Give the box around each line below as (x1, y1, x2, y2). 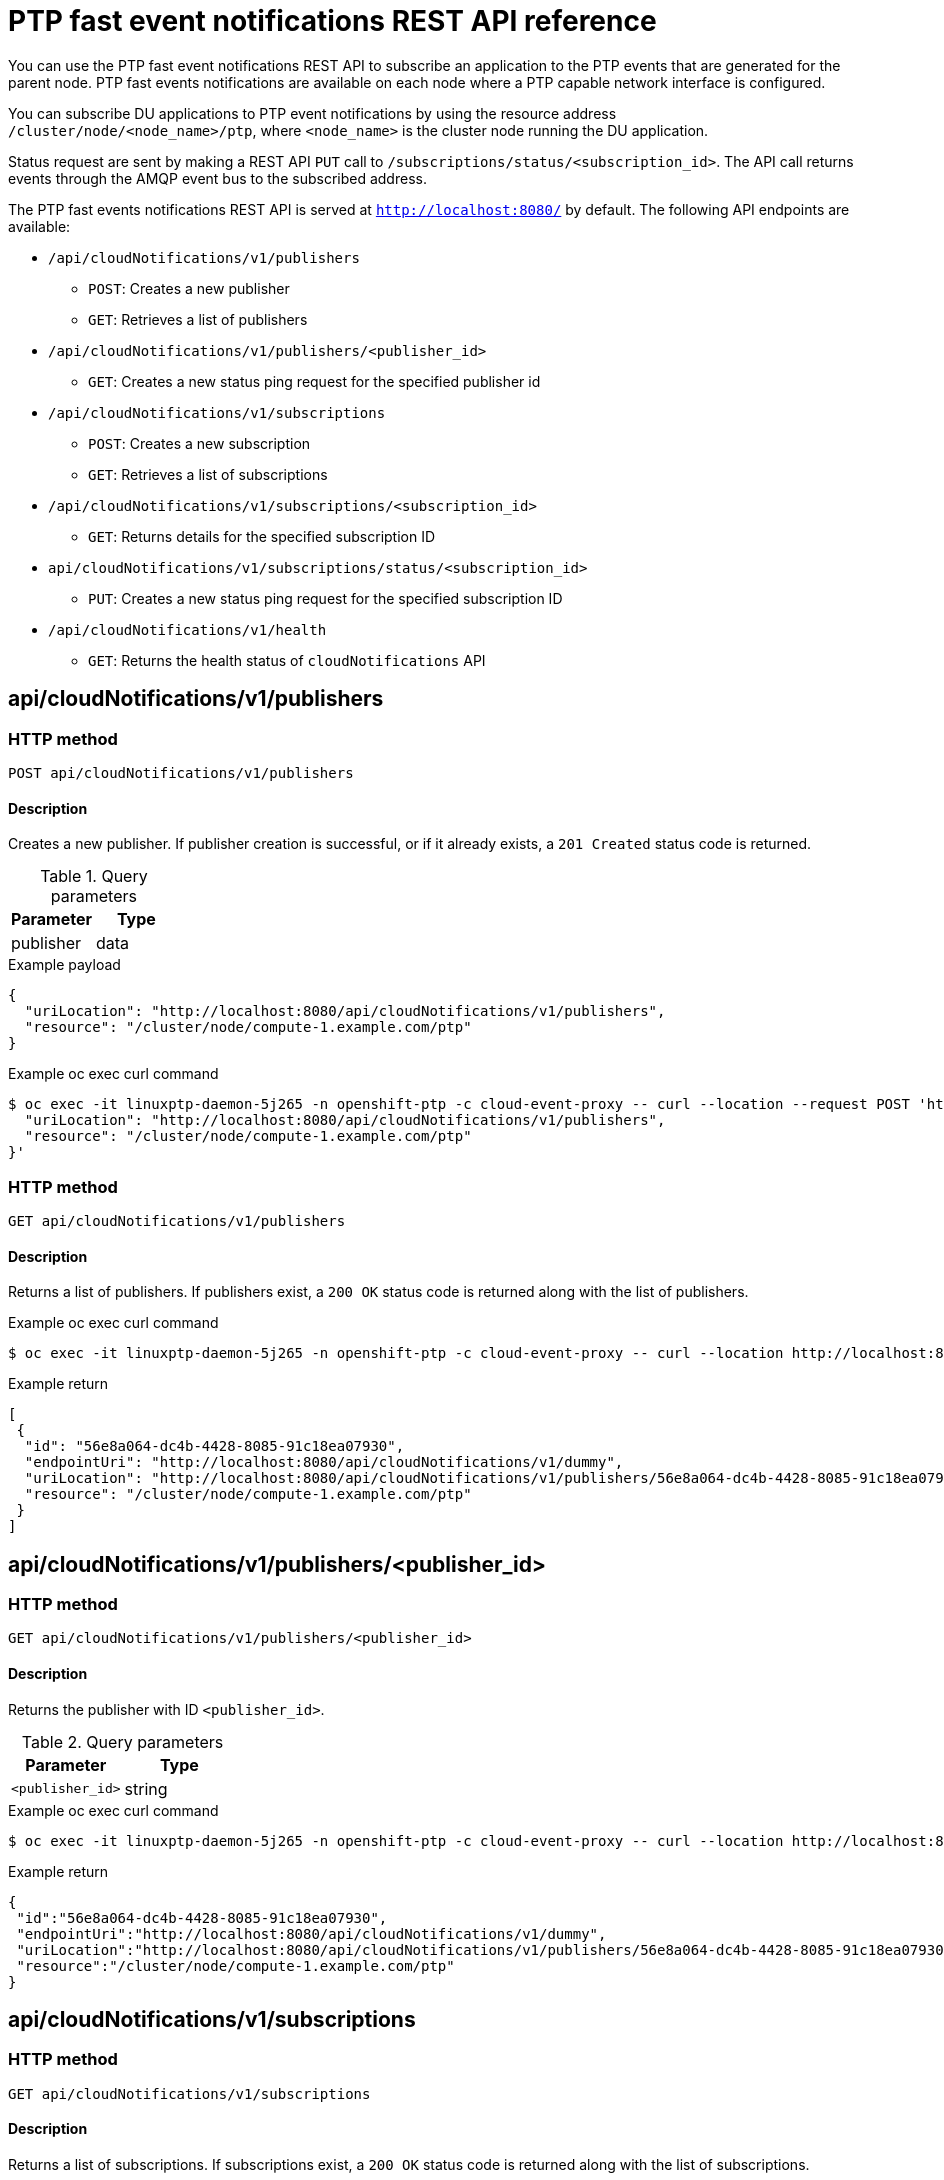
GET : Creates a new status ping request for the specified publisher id (88, 372, 541, 390)
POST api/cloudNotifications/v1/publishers (8, 764, 354, 781)
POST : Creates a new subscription (88, 434, 311, 452)
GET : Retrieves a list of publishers (88, 310, 308, 328)
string (124, 1778, 168, 1799)
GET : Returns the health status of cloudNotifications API (88, 651, 486, 669)
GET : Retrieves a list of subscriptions (88, 465, 328, 483)
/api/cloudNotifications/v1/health (48, 621, 327, 638)
